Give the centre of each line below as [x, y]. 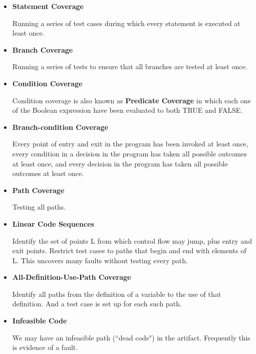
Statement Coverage [48, 6]
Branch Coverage [43, 49]
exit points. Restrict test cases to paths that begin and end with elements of [129, 250]
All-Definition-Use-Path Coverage [72, 277]
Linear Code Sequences [53, 223]
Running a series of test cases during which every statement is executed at [126, 23]
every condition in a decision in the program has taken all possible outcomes [130, 153]
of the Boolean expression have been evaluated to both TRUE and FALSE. [127, 110]
